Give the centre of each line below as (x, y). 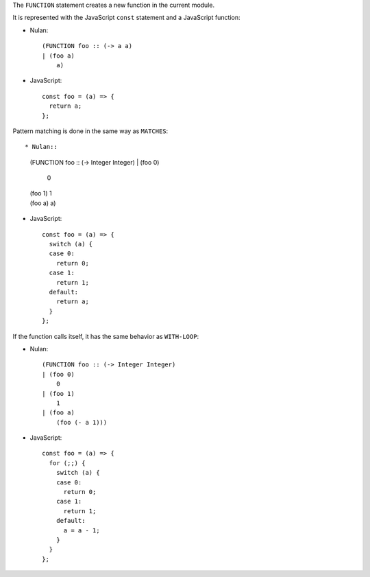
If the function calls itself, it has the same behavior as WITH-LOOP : (106, 336)
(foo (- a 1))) (82, 422)
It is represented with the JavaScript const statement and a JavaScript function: (126, 18)
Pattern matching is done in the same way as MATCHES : (90, 131)
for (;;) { (67, 463)
